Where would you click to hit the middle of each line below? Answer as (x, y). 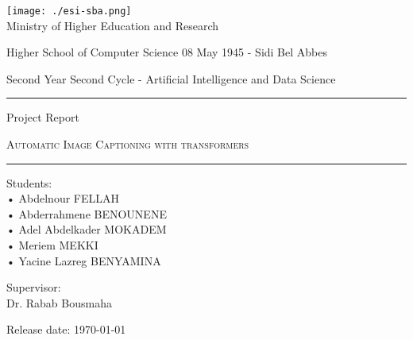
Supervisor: (34, 287)
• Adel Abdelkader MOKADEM (87, 229)
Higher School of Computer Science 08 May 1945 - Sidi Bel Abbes (167, 52)
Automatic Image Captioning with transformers (128, 144)
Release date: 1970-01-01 (66, 329)
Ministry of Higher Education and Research (113, 25)
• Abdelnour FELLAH (63, 198)
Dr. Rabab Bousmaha (59, 302)
